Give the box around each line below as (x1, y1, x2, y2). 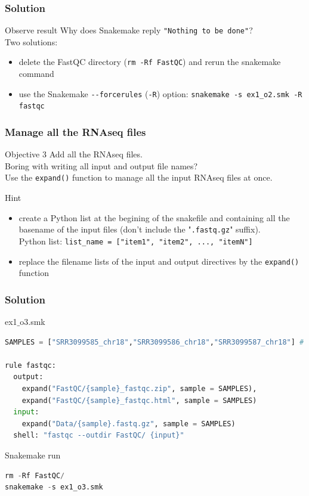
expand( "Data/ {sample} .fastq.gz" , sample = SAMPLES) (21, 419, 236, 428)
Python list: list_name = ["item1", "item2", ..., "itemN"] (18, 234, 253, 247)
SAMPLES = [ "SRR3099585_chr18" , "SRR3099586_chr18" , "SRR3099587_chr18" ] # (5, 337, 304, 346)
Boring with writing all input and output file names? (5, 159, 198, 172)
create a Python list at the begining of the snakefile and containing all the (18, 211, 290, 224)
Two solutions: (5, 35, 58, 48)
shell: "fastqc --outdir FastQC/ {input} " (13, 431, 184, 440)
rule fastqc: (5, 361, 56, 370)
